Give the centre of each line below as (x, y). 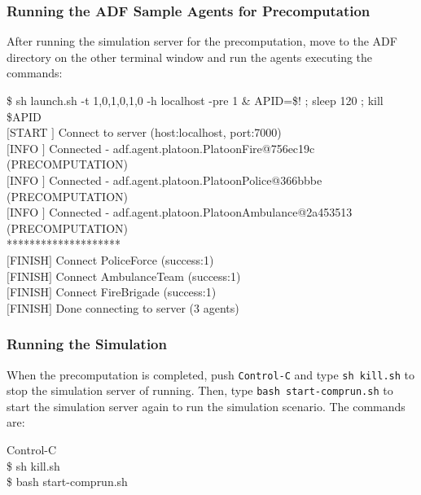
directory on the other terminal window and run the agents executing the (190, 57)
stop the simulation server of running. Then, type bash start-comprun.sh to (200, 390)
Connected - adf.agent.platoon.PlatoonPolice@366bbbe (186, 180)
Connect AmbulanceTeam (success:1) (148, 276)
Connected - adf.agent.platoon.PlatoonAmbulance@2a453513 (201, 212)
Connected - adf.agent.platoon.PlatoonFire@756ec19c (182, 148)
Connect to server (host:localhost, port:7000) (170, 132)
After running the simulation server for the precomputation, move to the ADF (202, 41)
